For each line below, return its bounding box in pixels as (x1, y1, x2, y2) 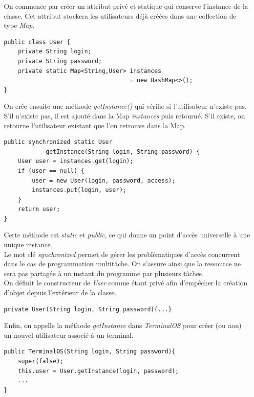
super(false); (18, 358, 63, 365)
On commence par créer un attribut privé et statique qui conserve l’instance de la (4, 1, 248, 11)
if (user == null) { (18, 167, 85, 174)
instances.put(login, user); (32, 187, 127, 194)
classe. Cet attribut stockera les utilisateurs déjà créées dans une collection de (4, 10, 236, 21)
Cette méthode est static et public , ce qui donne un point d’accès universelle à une (4, 230, 250, 240)
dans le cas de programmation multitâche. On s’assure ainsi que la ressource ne (4, 258, 241, 269)
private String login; (18, 48, 91, 55)
